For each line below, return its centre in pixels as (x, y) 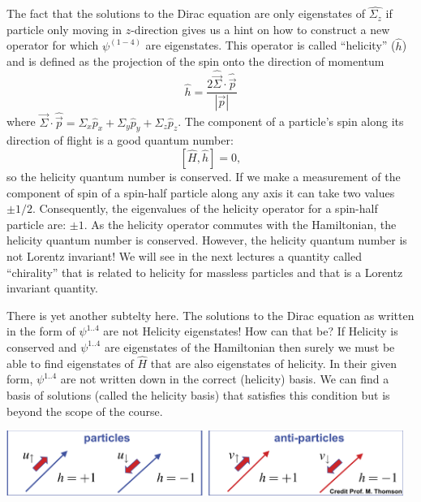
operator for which (53, 45)
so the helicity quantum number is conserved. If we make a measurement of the (204, 176)
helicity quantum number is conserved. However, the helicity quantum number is (207, 240)
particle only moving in (64, 29)
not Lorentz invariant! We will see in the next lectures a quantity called (184, 255)
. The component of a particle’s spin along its (291, 121)
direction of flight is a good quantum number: (120, 140)
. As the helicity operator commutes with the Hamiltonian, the (240, 224)
